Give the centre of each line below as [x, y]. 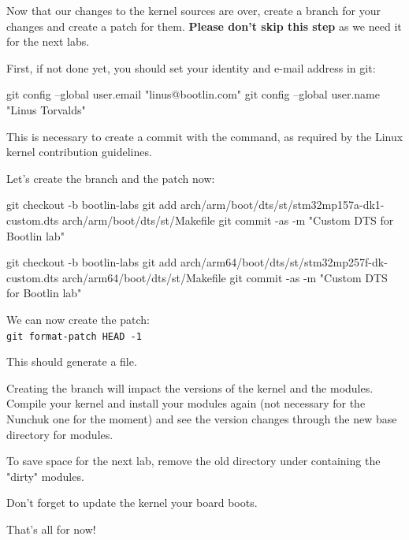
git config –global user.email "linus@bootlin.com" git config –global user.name [193, 94]
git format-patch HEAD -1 [74, 336]
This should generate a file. [72, 361]
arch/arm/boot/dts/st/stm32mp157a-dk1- [282, 205]
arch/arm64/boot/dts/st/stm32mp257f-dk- [284, 262]
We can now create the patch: [78, 319]
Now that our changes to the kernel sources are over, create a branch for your [193, 10]
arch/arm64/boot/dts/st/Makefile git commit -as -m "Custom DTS [225, 277]
